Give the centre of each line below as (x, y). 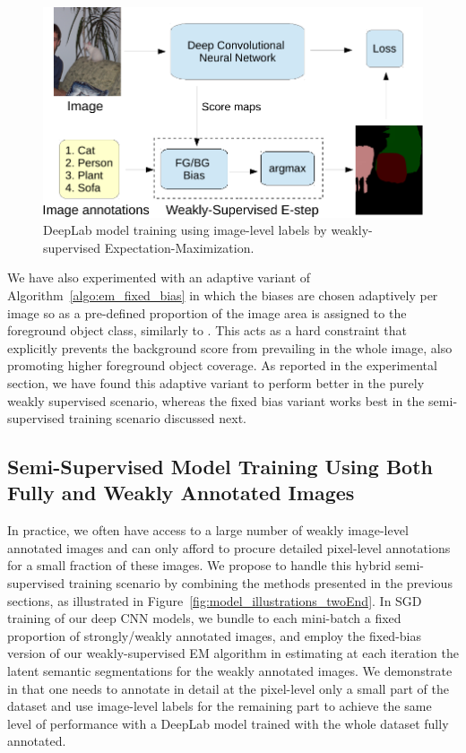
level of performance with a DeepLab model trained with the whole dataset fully (228, 723)
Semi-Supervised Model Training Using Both (220, 467)
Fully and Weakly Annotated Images (181, 493)
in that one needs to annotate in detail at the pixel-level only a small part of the (228, 688)
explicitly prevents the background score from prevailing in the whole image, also (230, 347)
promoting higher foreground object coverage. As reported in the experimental (222, 365)
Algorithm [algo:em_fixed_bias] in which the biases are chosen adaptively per (223, 294)
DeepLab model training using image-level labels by (185, 230)
